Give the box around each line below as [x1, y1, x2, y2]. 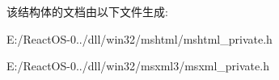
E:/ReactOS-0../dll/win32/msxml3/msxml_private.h [6, 57, 269, 74]
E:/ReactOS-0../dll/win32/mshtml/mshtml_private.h [6, 30, 273, 47]
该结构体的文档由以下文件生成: [6, 3, 168, 19]
